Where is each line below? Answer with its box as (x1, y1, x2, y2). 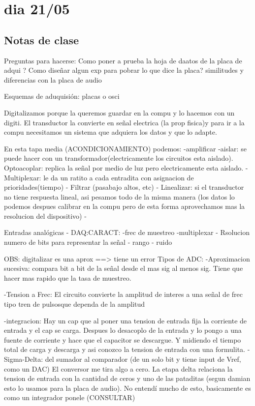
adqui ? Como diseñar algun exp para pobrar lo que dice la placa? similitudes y (4, 65, 244, 75)
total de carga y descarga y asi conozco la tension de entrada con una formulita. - (4, 344, 250, 354)
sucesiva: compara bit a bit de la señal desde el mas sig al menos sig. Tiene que (4, 263, 243, 273)
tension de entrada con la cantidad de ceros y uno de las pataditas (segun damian (4, 373, 251, 383)
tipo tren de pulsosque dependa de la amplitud (4, 299, 145, 309)
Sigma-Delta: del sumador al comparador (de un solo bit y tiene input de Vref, (4, 354, 241, 364)
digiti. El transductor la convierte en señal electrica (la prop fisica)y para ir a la (4, 117, 245, 127)
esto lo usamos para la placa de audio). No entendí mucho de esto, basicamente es (4, 382, 251, 393)
